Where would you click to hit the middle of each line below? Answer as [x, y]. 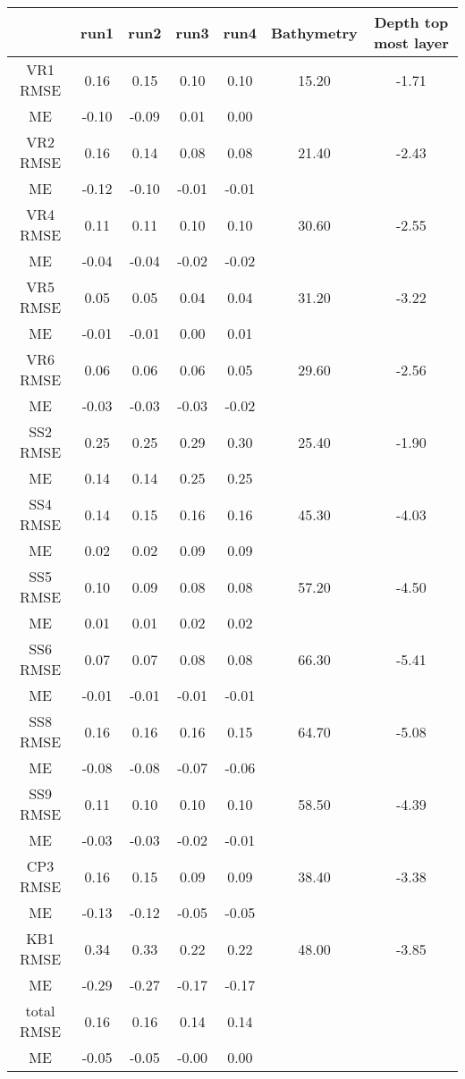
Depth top [411, 22]
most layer [411, 42]
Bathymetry [314, 32]
